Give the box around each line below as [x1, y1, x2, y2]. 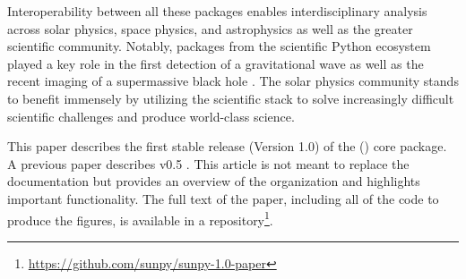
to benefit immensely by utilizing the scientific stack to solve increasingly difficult [7, 89, 454, 107]
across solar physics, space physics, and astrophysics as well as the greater [7, 19, 413, 38]
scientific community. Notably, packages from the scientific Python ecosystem [7, 37, 431, 55]
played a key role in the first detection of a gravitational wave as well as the [7, 54, 424, 72]
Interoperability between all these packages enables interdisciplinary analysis [7, 2, 427, 20]
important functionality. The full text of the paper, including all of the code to [7, 189, 439, 207]
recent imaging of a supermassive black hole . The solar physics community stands [7, 72, 459, 90]
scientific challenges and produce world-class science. [7, 106, 295, 125]
